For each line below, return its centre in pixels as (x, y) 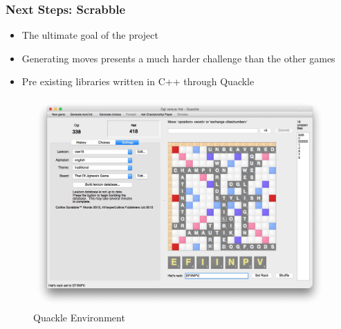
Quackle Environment (79, 318)
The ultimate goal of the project (90, 35)
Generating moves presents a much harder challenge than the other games (178, 58)
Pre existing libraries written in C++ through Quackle (138, 81)
